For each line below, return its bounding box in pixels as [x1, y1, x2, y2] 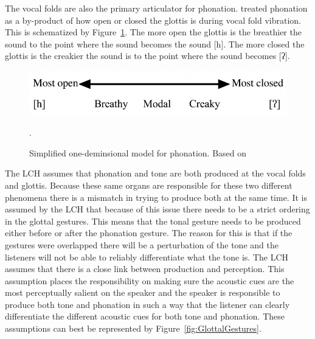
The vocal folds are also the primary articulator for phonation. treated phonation [5, 2, 308, 14]
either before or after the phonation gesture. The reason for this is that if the [5, 226, 292, 239]
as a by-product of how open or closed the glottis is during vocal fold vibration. [5, 13, 302, 26]
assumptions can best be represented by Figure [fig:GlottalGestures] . [5, 322, 261, 335]
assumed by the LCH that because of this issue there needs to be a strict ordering [5, 203, 310, 215]
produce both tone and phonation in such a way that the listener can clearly [5, 298, 290, 310]
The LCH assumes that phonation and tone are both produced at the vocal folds [5, 167, 306, 180]
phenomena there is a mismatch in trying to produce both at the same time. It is [5, 190, 307, 203]
